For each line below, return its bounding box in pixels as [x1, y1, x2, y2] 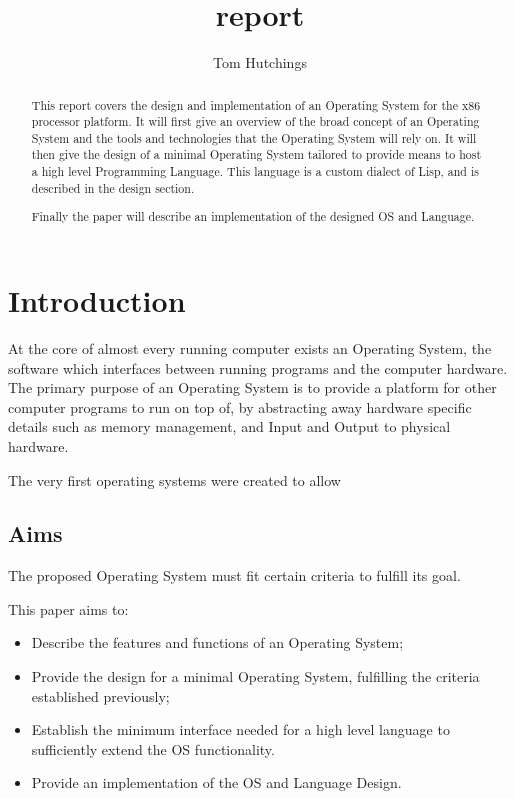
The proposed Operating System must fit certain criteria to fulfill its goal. [8, 565, 461, 586]
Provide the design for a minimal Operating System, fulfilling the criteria [31, 666, 480, 687]
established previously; [31, 685, 170, 706]
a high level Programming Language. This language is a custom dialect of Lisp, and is [31, 163, 479, 180]
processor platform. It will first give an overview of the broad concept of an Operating [31, 113, 480, 130]
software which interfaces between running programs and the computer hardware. [8, 357, 508, 378]
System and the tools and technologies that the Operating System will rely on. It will [31, 129, 477, 146]
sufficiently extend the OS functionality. [31, 738, 275, 759]
